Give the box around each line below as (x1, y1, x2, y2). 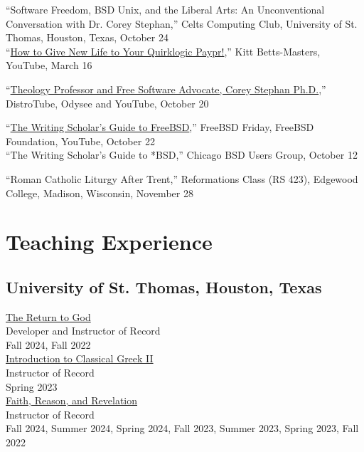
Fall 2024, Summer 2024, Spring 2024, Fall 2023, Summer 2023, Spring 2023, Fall (6, 421, 359, 436)
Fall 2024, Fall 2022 (6, 337, 91, 352)
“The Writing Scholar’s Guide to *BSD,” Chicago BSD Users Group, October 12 (6, 147, 358, 162)
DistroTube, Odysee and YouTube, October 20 (6, 95, 209, 110)
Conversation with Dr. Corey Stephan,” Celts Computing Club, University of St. (6, 16, 358, 31)
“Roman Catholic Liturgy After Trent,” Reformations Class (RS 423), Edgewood (6, 171, 358, 186)
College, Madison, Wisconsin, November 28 (6, 185, 193, 200)
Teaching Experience (6, 227, 213, 256)
